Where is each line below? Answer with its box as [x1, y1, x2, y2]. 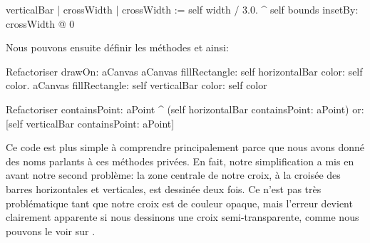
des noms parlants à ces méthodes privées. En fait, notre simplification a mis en [6, 153, 354, 168]
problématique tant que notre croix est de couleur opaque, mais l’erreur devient [6, 195, 353, 210]
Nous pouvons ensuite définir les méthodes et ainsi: [6, 40, 229, 55]
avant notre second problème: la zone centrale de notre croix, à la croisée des [6, 167, 341, 182]
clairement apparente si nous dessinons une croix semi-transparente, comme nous [6, 210, 359, 224]
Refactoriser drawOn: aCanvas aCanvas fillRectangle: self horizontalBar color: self [6, 63, 363, 78]
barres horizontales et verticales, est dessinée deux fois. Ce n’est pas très [6, 181, 322, 196]
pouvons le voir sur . [6, 223, 96, 238]
